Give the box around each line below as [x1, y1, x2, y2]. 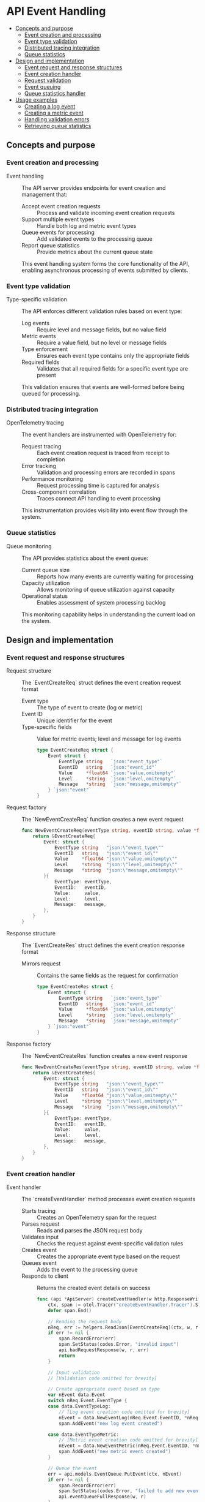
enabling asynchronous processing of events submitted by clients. [21, 266, 189, 274]
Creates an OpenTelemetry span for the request [37, 1214, 157, 1221]
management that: [21, 191, 68, 198]
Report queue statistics [21, 241, 80, 249]
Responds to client [21, 1272, 69, 1280]
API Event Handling [6, 4, 106, 18]
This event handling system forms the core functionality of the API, [21, 260, 190, 267]
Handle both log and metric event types [37, 222, 137, 229]
